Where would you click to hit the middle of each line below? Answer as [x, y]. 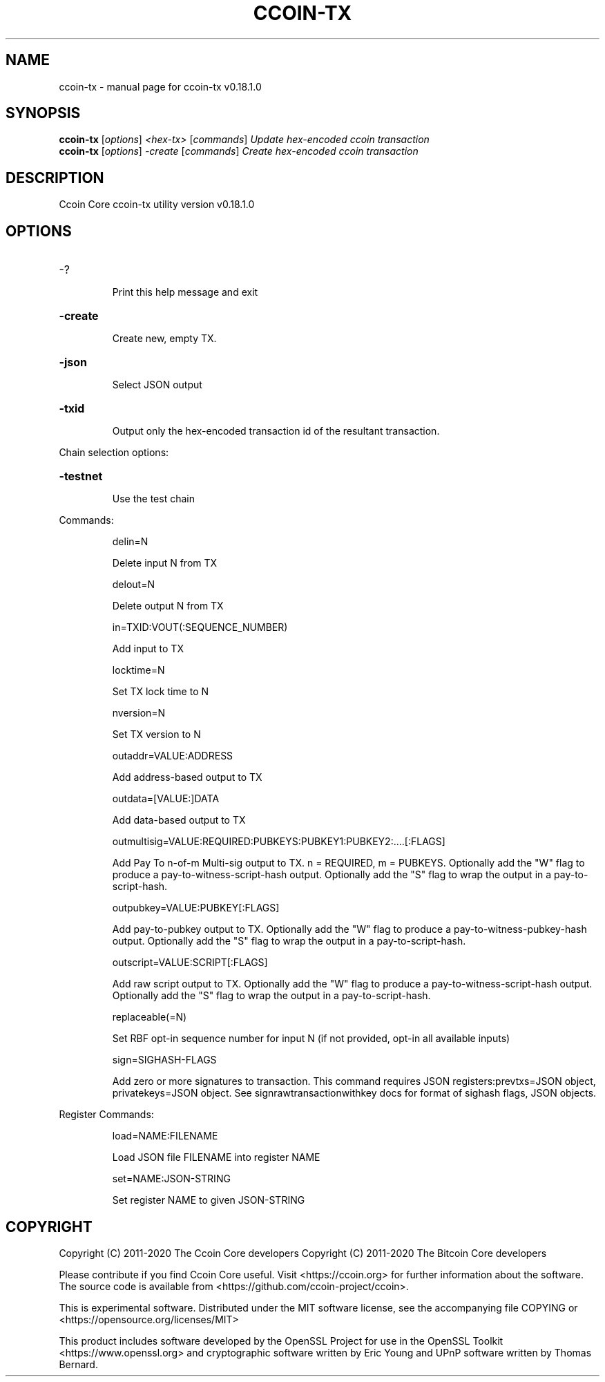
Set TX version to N [156, 735]
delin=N [130, 542]
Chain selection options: [114, 453]
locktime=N [138, 670]
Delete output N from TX [168, 606]
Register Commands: [106, 1115]
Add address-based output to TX [187, 777]
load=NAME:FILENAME [165, 1136]
